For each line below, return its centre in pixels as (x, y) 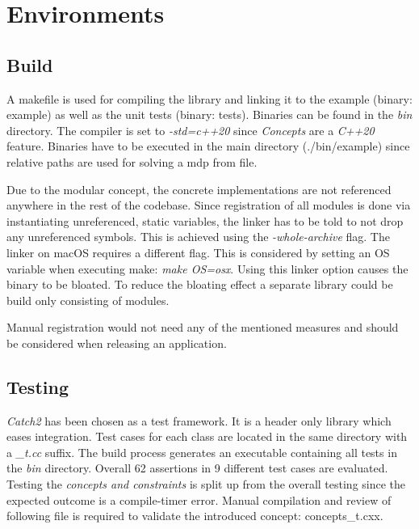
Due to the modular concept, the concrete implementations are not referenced (199, 189)
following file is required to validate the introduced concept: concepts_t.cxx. (195, 516)
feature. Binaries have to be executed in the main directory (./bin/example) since (208, 146)
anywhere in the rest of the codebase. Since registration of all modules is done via (209, 205)
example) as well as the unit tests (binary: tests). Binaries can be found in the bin (209, 114)
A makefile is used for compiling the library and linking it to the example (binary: (209, 98)
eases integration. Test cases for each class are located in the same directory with (207, 436)
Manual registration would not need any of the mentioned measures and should (203, 327)
